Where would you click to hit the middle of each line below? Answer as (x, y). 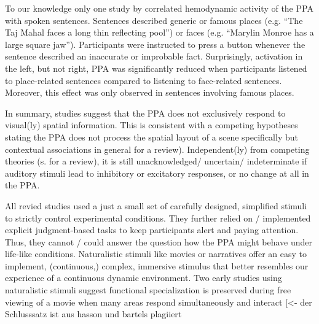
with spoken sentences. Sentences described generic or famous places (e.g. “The (154, 20)
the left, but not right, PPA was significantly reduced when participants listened (156, 68)
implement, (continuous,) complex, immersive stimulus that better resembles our (157, 265)
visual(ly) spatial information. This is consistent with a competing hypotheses (152, 125)
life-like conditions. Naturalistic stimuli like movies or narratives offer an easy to (156, 254)
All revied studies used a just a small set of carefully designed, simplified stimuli (156, 205)
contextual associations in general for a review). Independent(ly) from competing (157, 149)
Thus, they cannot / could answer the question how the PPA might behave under (159, 241)
